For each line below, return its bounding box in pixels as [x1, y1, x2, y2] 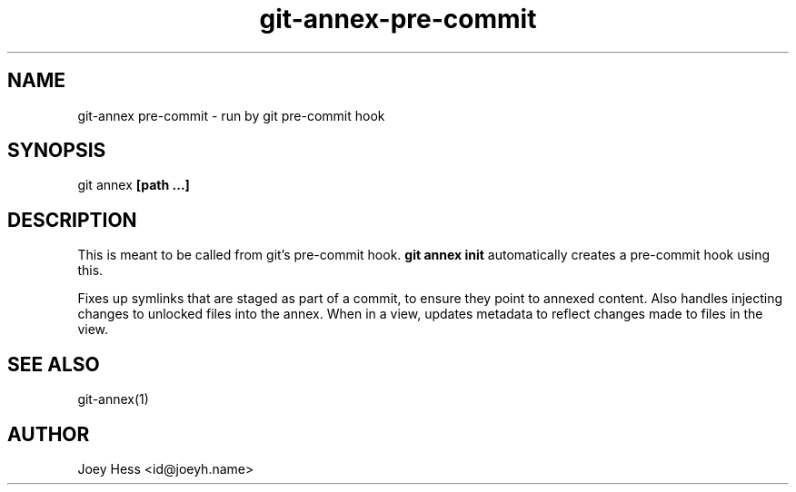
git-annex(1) [77, 391, 149, 408]
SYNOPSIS [7, 139, 106, 162]
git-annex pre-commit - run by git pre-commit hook [77, 107, 385, 123]
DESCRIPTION [7, 208, 137, 231]
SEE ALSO [7, 352, 100, 376]
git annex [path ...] [77, 177, 190, 193]
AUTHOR [7, 422, 90, 446]
